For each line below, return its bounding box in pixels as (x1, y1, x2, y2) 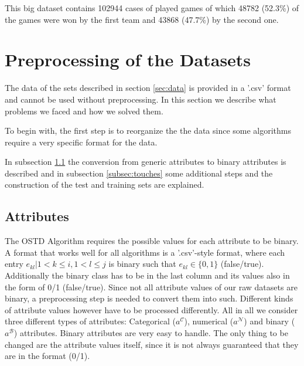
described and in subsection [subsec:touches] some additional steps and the (5, 167, 273, 179)
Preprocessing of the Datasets (5, 48, 251, 72)
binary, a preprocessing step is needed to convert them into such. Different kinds (5, 292, 293, 304)
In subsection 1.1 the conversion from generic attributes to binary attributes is (5, 155, 286, 168)
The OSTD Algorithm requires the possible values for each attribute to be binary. (5, 235, 299, 247)
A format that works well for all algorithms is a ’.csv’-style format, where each (5, 246, 285, 258)
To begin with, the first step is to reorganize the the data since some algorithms (5, 124, 292, 137)
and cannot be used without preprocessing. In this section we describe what (5, 93, 276, 105)
